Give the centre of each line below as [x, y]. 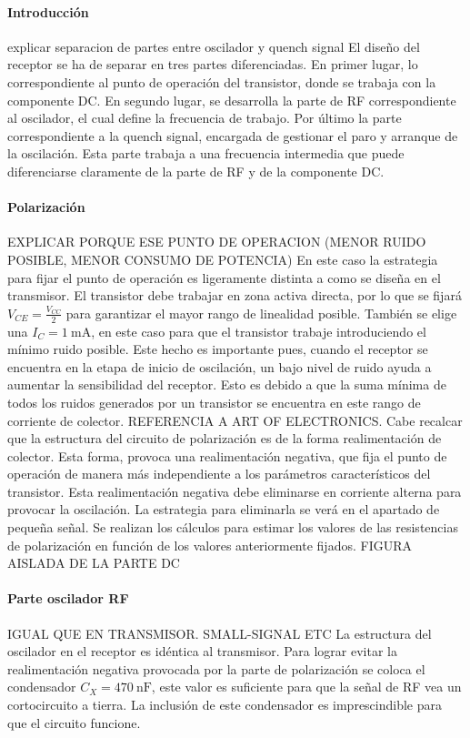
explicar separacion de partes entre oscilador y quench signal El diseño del [214, 46]
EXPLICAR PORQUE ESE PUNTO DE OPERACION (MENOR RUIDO [217, 242]
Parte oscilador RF [68, 598]
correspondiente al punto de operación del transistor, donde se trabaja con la [222, 81]
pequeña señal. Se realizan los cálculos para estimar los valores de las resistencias [233, 527]
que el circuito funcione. [74, 722]
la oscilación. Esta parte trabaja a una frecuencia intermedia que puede [206, 153]
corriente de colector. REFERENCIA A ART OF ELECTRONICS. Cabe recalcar [235, 420]
